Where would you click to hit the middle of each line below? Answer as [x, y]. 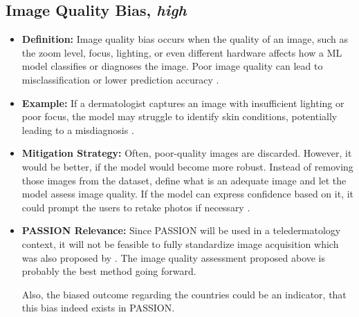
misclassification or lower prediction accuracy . [120, 79]
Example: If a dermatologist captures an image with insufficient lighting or [183, 103]
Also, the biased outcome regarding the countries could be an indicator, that [184, 294]
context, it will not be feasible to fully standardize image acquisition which [180, 243]
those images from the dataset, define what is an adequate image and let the [184, 180]
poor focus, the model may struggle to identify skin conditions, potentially [179, 116]
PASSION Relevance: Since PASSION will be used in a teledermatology [181, 230]
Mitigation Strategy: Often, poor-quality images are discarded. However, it [187, 153]
